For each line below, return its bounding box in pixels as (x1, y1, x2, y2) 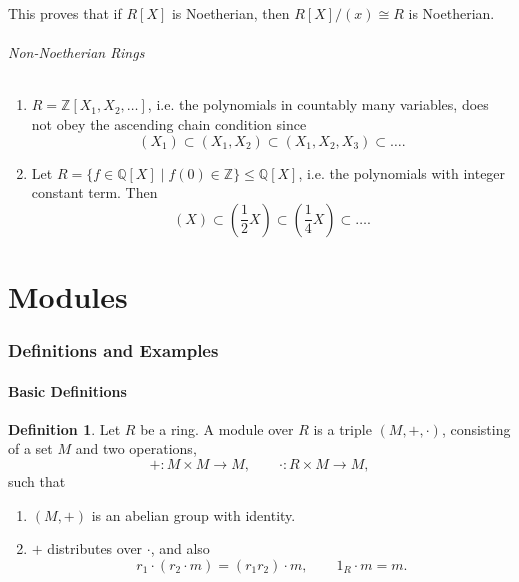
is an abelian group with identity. (91, 504, 296, 525)
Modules (8, 275, 128, 316)
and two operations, (75, 438, 197, 459)
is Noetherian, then (171, 3, 290, 23)
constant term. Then (31, 182, 158, 203)
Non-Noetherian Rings (8, 42, 145, 63)
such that (8, 470, 66, 491)
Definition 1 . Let (8, 418, 121, 439)
